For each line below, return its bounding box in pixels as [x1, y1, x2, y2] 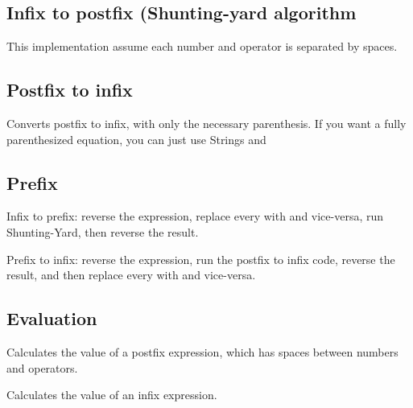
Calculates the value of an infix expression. [6, 386, 217, 403]
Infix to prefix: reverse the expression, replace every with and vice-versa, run [6, 208, 384, 225]
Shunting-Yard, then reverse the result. [6, 223, 199, 240]
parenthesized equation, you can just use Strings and [6, 130, 266, 147]
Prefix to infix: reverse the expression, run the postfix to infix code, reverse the [6, 250, 395, 267]
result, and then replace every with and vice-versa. [6, 266, 256, 283]
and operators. [6, 359, 78, 376]
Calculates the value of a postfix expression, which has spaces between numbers [6, 343, 399, 360]
